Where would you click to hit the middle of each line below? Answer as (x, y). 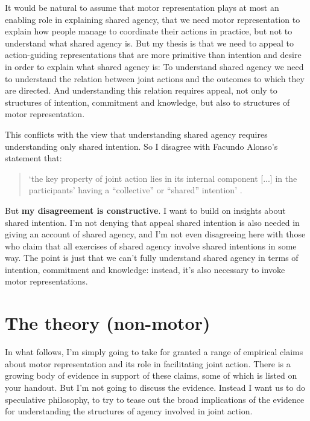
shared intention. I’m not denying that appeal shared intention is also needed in (152, 222)
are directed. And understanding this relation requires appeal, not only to (141, 90)
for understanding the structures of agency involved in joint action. (129, 411)
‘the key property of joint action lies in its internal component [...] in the (163, 178)
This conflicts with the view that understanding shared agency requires (136, 134)
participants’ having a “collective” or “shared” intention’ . (135, 190)
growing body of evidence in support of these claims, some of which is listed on (151, 375)
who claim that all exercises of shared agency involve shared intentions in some (151, 246)
